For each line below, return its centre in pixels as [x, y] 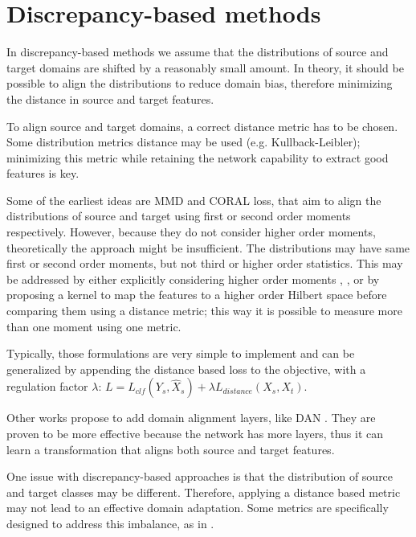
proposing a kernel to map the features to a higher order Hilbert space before [197, 295]
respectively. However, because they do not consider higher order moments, [191, 232]
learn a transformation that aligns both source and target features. [171, 449]
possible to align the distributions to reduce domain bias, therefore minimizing [200, 83]
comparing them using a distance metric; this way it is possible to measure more [204, 311]
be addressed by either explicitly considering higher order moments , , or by [193, 279]
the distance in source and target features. [110, 98]
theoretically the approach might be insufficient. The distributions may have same [208, 247]
